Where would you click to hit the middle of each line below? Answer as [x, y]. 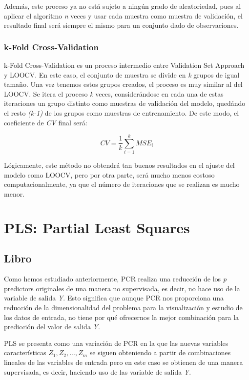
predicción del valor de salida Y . [52, 327]
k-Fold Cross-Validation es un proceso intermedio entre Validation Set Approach [124, 65]
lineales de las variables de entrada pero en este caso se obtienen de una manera [124, 362]
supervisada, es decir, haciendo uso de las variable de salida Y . [98, 371]
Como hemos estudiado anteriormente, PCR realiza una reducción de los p [115, 279]
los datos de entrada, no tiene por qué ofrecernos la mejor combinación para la [122, 317]
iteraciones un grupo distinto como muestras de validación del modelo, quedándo [125, 103]
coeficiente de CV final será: [46, 122]
